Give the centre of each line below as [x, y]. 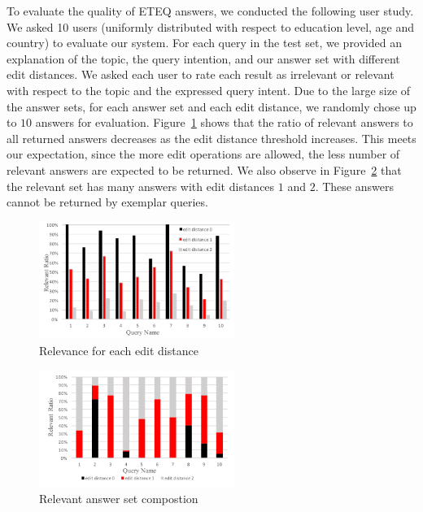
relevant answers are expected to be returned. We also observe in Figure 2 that [204, 169]
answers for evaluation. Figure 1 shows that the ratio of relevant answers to [224, 122]
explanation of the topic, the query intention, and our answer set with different [203, 58]
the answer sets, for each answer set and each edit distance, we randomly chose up [211, 106]
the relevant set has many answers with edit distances [141, 186]
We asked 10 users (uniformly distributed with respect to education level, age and [211, 26]
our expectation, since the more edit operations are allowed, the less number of [203, 154]
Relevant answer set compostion [119, 499]
